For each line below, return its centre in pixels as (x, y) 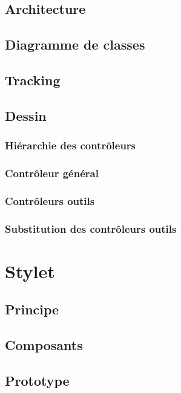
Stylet (30, 271)
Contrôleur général (52, 173)
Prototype (37, 380)
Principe (32, 309)
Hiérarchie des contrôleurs (71, 145)
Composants (44, 345)
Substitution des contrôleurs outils (91, 228)
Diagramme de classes (75, 44)
